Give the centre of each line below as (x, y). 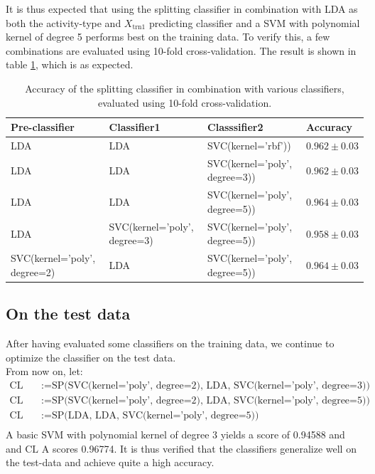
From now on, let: (44, 371)
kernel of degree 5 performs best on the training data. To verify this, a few (168, 37)
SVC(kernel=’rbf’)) (249, 145)
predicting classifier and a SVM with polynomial (254, 22)
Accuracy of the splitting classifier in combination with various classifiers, (185, 88)
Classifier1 (135, 127)
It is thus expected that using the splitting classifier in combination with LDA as (182, 9)
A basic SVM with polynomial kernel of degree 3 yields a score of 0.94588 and (175, 434)
